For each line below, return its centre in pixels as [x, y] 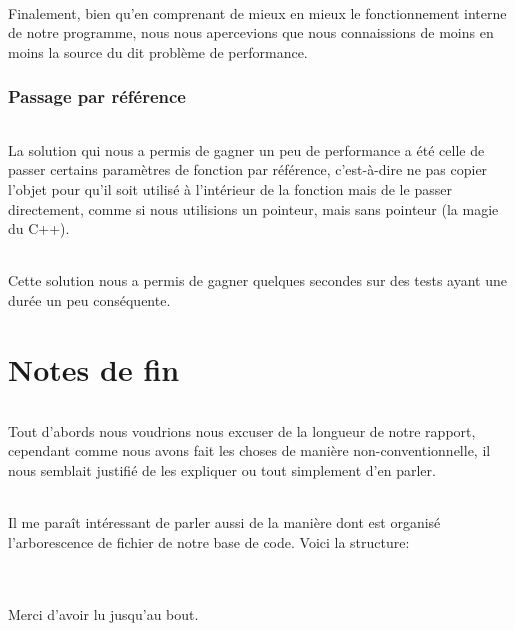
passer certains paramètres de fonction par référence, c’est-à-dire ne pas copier [248, 169]
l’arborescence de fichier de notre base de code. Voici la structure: [209, 541]
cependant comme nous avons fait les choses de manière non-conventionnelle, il [249, 450]
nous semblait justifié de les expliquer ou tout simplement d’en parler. [222, 469]
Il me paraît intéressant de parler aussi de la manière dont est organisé [224, 521]
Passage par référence [97, 96]
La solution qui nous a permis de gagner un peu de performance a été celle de [246, 149]
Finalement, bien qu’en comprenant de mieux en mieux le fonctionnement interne [257, 12]
